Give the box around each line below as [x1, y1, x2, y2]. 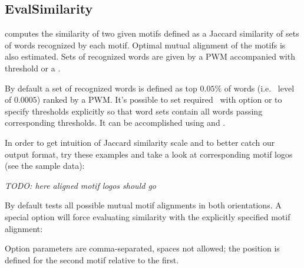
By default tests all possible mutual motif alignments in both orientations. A [5, 199, 282, 211]
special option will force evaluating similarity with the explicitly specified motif [5, 210, 290, 223]
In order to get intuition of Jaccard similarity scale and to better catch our [5, 136, 275, 148]
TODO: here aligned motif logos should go [5, 179, 156, 191]
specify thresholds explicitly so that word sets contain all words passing [5, 104, 263, 117]
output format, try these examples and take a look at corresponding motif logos [5, 148, 293, 160]
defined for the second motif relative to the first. [5, 253, 179, 266]
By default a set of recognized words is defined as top [5, 81, 197, 94]
